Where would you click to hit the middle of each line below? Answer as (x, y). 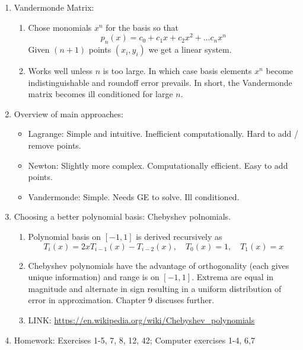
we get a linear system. (190, 49)
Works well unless (60, 71)
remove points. (55, 145)
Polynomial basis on (65, 236)
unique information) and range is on (94, 277)
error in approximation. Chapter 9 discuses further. (121, 300)
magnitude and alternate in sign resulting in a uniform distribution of (155, 288)
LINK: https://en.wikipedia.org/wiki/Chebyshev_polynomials (141, 320)
